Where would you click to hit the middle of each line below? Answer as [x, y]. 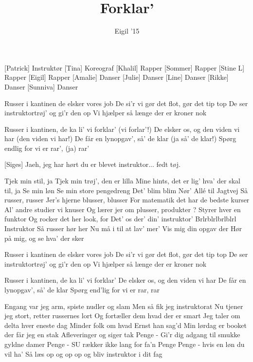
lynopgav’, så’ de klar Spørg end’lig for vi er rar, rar [82, 290]
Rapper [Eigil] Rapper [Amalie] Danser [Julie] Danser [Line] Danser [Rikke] [117, 77]
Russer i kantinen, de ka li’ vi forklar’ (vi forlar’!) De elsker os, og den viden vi [122, 129]
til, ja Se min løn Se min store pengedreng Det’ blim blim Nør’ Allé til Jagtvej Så [126, 190]
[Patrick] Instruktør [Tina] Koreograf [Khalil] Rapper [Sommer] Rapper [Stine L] [125, 67]
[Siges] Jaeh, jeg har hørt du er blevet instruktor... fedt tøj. [92, 164]
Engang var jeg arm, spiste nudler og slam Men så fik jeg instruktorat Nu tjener [124, 306]
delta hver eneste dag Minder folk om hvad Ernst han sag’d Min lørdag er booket [126, 325]
